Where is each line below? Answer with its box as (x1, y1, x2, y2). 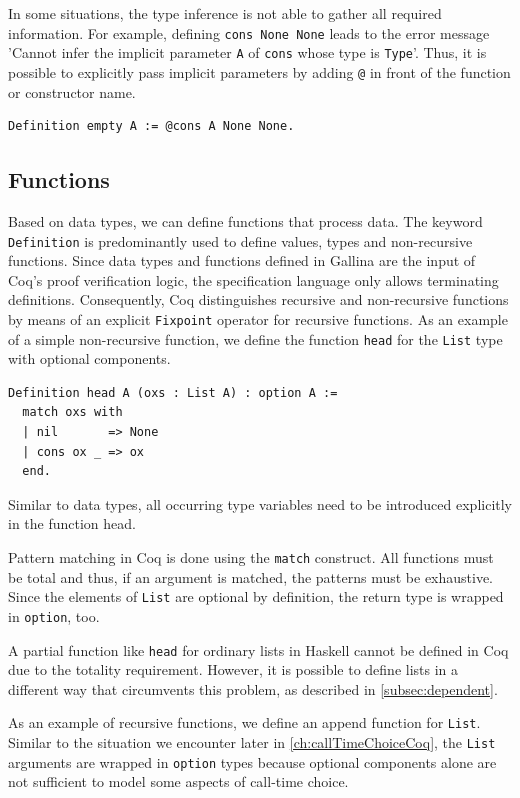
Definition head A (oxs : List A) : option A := (8, 385, 338, 400)
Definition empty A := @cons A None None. (8, 119, 295, 134)
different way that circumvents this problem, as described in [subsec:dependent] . (8, 678, 498, 699)
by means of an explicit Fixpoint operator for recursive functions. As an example (8, 308, 508, 329)
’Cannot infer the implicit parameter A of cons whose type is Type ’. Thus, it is (8, 42, 487, 63)
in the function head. (8, 513, 136, 534)
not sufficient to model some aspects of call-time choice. (8, 771, 349, 792)
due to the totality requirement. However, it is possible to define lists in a (8, 659, 459, 680)
